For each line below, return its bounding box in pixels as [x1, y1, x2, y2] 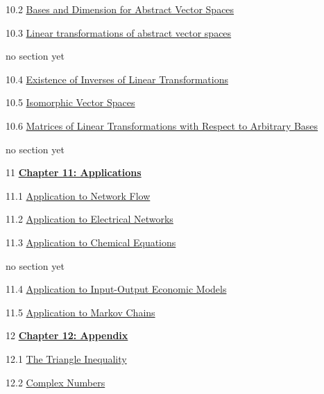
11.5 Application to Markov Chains [6, 305, 155, 319]
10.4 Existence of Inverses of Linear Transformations [6, 71, 228, 86]
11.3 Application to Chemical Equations [6, 234, 176, 249]
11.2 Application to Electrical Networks [6, 212, 173, 226]
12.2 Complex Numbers [6, 375, 105, 389]
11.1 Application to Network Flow [6, 188, 151, 203]
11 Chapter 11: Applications [6, 165, 142, 180]
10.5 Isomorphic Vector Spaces [6, 95, 135, 110]
